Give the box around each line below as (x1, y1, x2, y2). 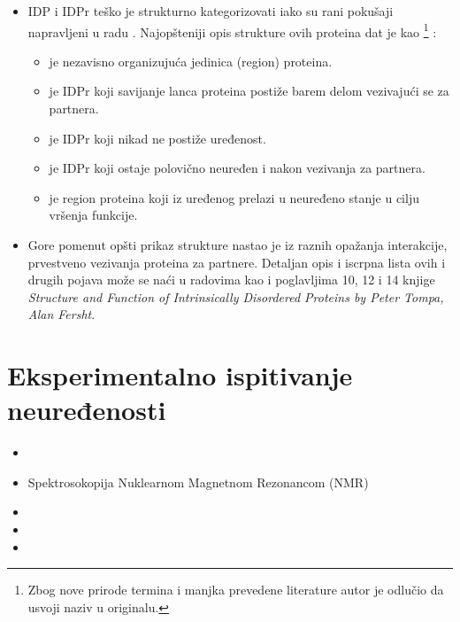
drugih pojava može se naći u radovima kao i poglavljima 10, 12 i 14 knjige (27, 270, 435, 289)
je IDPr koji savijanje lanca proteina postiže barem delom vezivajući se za (49, 82, 449, 100)
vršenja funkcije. (49, 206, 138, 224)
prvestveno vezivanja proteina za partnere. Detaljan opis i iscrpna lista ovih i (27, 253, 446, 271)
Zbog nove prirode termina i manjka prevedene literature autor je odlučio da (27, 580, 444, 599)
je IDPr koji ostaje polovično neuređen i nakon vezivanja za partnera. (49, 159, 425, 177)
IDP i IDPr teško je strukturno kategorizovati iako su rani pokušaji (27, 2, 394, 19)
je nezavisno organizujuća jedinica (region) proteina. (49, 51, 333, 70)
